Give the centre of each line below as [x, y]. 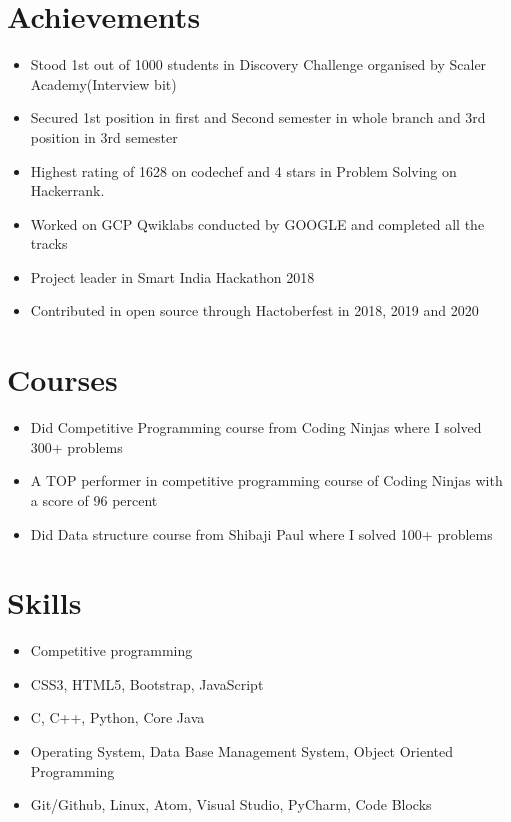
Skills [44, 602]
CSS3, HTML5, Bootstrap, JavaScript [147, 683]
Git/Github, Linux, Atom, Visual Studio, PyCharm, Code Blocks [231, 804]
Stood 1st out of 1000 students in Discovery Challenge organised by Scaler [258, 64]
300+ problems [76, 446]
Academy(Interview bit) [103, 83]
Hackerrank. [67, 190]
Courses [62, 379]
